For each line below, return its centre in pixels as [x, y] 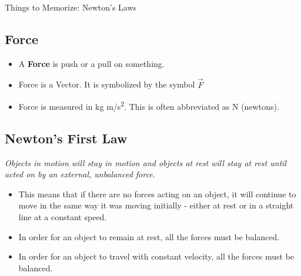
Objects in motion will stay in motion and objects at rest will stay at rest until [146, 162]
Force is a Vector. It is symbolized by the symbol [107, 84]
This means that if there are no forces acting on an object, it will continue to [157, 193]
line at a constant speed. [63, 217]
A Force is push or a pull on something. [91, 63]
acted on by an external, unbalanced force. [80, 174]
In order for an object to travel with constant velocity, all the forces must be [156, 256]
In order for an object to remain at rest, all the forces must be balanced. [149, 236]
